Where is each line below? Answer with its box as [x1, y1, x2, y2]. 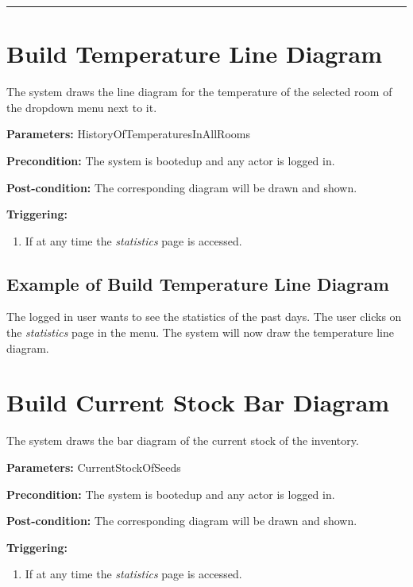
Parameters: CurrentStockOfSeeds [6, 458, 181, 475]
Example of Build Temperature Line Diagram [6, 271, 389, 295]
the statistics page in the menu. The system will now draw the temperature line [6, 324, 394, 341]
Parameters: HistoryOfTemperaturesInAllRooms [6, 126, 250, 142]
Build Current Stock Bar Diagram [6, 386, 390, 419]
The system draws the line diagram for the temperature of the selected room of [6, 83, 392, 100]
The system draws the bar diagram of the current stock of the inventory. [6, 432, 359, 449]
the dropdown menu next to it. [6, 98, 157, 115]
